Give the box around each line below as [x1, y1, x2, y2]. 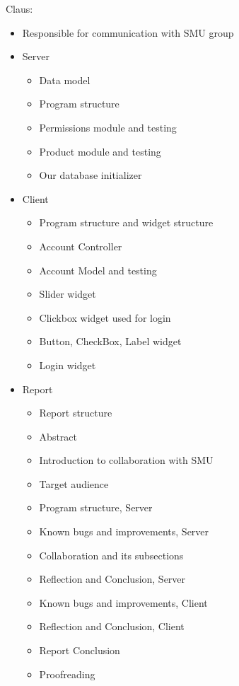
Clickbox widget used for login [39, 310, 171, 325]
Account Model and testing [39, 262, 157, 277]
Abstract [39, 429, 77, 443]
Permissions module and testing [39, 120, 177, 134]
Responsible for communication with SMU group [22, 25, 234, 40]
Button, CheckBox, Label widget [39, 334, 182, 349]
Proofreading [39, 666, 95, 681]
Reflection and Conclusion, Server [39, 571, 186, 586]
